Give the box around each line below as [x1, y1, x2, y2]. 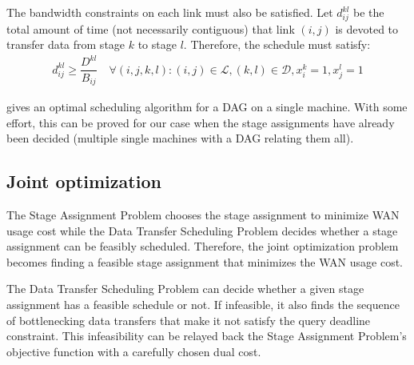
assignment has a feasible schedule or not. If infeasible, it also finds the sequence [6, 295, 400, 312]
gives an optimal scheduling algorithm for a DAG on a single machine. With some [6, 98, 408, 114]
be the [353, 4, 384, 20]
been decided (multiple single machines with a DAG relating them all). [6, 130, 354, 146]
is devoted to [335, 20, 399, 37]
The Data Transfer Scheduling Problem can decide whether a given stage [6, 280, 364, 297]
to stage [137, 36, 177, 53]
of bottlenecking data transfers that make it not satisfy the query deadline [6, 311, 371, 328]
